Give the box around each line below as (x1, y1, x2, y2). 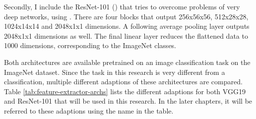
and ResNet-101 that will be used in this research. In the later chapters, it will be (4, 96, 253, 106)
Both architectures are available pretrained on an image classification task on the (4, 57, 251, 67)
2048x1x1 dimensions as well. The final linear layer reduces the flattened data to (4, 30, 248, 41)
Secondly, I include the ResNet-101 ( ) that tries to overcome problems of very (4, 1, 240, 11)
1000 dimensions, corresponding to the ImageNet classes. (4, 40, 177, 51)
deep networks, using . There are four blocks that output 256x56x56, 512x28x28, (4, 11, 249, 21)
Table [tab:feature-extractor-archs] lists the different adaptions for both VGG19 (4, 86, 246, 96)
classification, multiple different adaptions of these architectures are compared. (4, 76, 243, 87)
